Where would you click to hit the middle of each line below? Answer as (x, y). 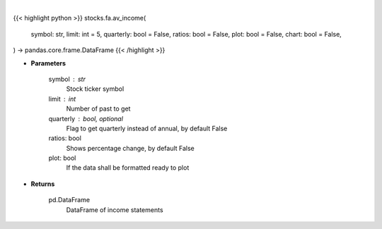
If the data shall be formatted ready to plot (128, 168)
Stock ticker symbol (95, 89)
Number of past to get (98, 109)
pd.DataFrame (69, 200)
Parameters (48, 63)
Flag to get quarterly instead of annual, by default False (147, 128)
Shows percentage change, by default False (130, 148)
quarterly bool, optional (86, 118)
